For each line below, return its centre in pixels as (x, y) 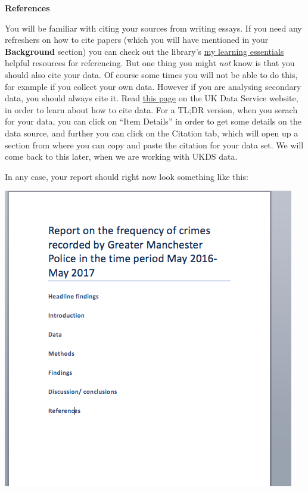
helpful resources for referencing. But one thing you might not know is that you (150, 63)
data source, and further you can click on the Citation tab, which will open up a (152, 133)
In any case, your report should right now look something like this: (127, 176)
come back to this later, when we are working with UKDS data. (121, 156)
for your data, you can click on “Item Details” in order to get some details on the (153, 121)
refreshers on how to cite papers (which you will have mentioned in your (137, 40)
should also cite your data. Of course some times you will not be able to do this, (151, 74)
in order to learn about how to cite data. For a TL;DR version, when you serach (151, 109)
